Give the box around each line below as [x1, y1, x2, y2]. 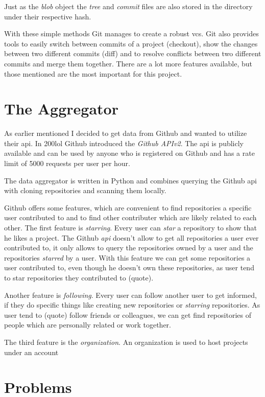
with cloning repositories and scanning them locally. [4, 185, 166, 196]
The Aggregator [4, 98, 118, 119]
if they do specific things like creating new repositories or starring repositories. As [4, 299, 260, 310]
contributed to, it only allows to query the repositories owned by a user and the [4, 242, 253, 253]
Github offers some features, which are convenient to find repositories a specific [4, 202, 252, 213]
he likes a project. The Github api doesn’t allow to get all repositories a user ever [4, 232, 259, 243]
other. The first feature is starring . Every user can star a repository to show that [4, 222, 257, 233]
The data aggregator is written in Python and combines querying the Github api [4, 175, 257, 185]
